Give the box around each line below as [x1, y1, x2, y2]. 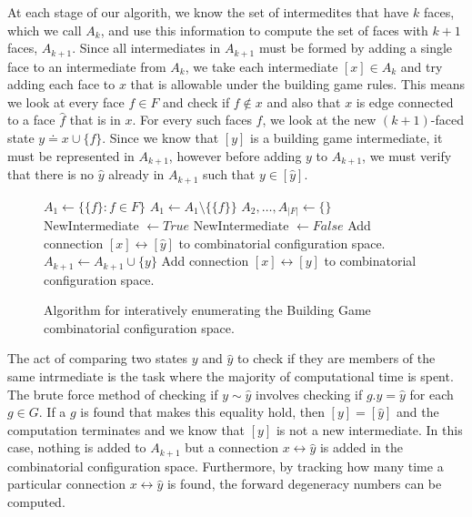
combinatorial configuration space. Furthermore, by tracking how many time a [7, 456, 444, 475]
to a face [7, 110, 55, 129]
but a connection [185, 438, 278, 457]
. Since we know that [102, 128, 219, 147]
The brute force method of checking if [7, 384, 218, 403]
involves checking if [256, 384, 363, 403]
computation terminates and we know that [7, 420, 246, 439]
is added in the [319, 438, 403, 457]
